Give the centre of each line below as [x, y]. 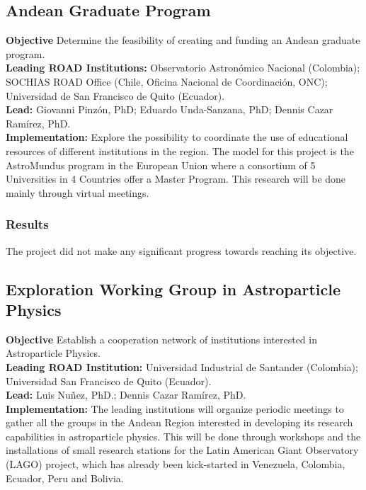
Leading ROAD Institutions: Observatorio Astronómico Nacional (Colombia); [183, 68]
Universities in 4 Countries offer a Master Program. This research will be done [176, 179]
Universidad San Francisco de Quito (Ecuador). [109, 381]
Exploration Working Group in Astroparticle [173, 289]
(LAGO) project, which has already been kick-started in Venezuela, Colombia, [176, 464]
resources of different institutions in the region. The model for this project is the [180, 150]
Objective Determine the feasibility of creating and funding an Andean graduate [183, 40]
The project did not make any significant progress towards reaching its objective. [181, 250]
